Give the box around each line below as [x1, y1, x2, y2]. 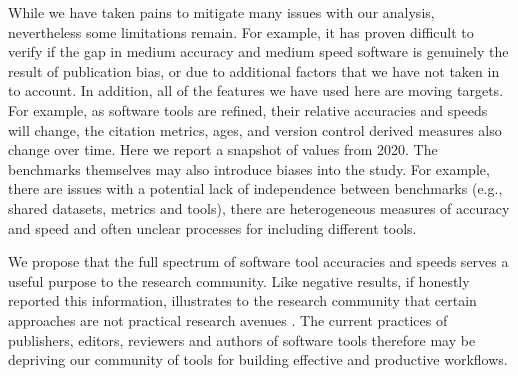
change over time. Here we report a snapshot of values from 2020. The [8, 139, 438, 160]
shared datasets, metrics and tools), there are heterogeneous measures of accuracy [8, 197, 510, 218]
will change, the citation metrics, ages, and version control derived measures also [8, 119, 502, 140]
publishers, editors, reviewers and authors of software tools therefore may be [8, 329, 476, 350]
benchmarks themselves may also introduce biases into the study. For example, [8, 158, 490, 179]
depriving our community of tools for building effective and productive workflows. [8, 349, 508, 370]
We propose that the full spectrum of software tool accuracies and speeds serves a [8, 251, 509, 272]
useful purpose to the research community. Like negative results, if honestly [8, 270, 470, 291]
